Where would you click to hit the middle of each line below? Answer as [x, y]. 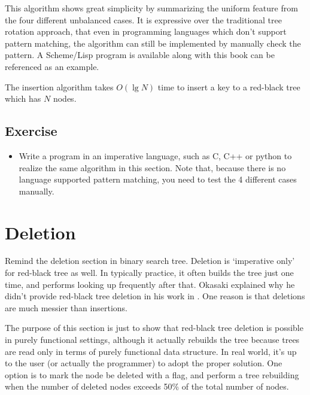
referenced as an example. [52, 66]
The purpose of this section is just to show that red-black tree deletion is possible [154, 328]
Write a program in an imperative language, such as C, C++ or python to [155, 155]
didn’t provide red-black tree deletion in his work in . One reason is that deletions [155, 296]
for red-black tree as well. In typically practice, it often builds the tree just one [149, 273]
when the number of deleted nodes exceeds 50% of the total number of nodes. [147, 386]
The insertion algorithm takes [59, 86]
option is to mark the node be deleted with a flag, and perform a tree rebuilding [152, 374]
